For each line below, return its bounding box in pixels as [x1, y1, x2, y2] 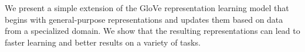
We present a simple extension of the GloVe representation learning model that [5, 2, 289, 13]
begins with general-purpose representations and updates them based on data [5, 13, 283, 25]
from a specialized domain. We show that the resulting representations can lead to [5, 25, 300, 37]
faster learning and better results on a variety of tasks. [5, 36, 201, 48]
